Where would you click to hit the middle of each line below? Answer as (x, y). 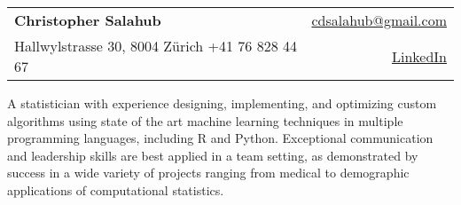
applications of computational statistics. (116, 189)
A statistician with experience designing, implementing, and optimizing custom (222, 103)
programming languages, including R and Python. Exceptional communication (220, 138)
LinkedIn (419, 56)
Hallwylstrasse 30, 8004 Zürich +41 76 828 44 (156, 46)
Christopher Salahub (88, 20)
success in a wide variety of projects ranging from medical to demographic (208, 173)
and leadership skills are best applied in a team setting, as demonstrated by (213, 155)
